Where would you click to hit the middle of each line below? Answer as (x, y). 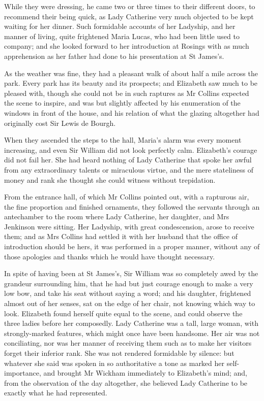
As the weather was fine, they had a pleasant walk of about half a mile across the (131, 73)
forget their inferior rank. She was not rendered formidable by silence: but (119, 353)
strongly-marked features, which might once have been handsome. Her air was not (132, 333)
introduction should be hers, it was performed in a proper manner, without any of (132, 246)
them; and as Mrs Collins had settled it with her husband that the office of (121, 236)
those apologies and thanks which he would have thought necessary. (110, 256)
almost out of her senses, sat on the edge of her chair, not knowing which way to (130, 303)
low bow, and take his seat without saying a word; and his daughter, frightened (128, 293)
